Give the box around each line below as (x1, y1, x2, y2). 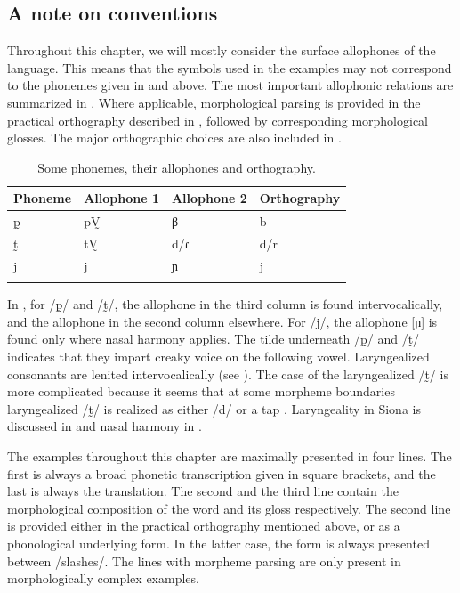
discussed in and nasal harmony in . (7, 417, 202, 435)
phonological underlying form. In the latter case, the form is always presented (7, 533, 430, 552)
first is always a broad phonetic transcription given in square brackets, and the (7, 464, 436, 483)
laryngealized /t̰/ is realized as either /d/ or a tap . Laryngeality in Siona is (7, 399, 421, 418)
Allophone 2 (171, 189, 247, 207)
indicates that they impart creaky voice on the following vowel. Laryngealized (7, 347, 430, 366)
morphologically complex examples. (7, 569, 199, 588)
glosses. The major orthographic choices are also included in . (7, 128, 342, 147)
